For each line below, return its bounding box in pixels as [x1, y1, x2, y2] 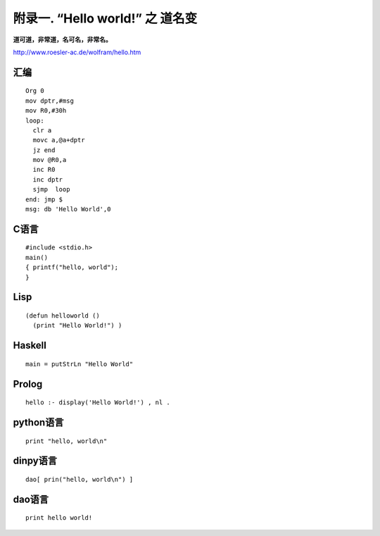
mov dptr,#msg [25, 96, 74, 105]
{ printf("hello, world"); [25, 263, 119, 271]
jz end [32, 146, 56, 154]
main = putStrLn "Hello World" [25, 360, 134, 368]
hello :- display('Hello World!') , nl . [25, 399, 170, 406]
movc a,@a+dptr [32, 136, 85, 144]
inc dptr [32, 175, 63, 183]
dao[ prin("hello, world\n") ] [25, 475, 134, 484]
